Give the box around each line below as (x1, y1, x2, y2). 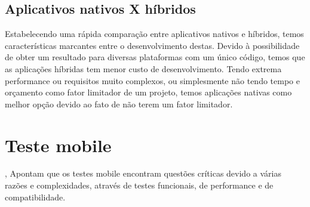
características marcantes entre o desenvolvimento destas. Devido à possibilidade (5, 39, 300, 51)
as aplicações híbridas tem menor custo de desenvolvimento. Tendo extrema (5, 62, 282, 75)
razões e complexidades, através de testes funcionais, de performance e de (5, 179, 274, 191)
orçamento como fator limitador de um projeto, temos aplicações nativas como (5, 86, 292, 98)
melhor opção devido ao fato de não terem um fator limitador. (5, 97, 233, 110)
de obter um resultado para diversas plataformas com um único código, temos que (5, 51, 305, 63)
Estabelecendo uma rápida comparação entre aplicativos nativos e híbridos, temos (5, 27, 304, 40)
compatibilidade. (5, 190, 66, 203)
